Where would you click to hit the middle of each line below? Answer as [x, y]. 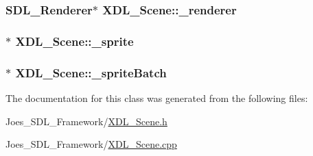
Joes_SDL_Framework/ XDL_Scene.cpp [91, 144]
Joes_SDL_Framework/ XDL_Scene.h [86, 121]
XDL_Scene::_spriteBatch [91, 72]
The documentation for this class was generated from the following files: [157, 97]
